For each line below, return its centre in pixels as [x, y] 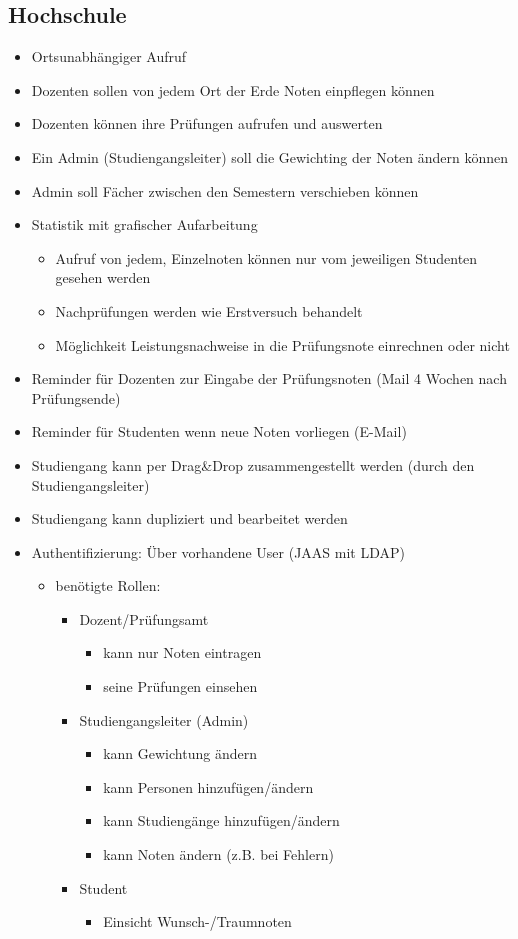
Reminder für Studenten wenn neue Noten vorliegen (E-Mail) [219, 431]
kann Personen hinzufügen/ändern [208, 786]
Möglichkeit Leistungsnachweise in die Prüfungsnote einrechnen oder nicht [282, 344]
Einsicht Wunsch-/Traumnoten [197, 921]
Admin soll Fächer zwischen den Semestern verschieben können [225, 190]
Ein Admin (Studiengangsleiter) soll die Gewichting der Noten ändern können [270, 156]
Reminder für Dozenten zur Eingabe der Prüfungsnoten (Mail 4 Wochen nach [269, 378]
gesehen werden [103, 277]
